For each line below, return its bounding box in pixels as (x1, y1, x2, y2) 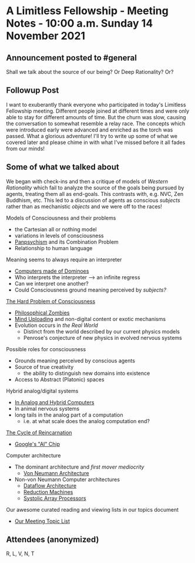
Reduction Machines (23, 488, 73, 495)
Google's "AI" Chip (14, 440, 60, 447)
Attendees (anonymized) (6, 535, 99, 545)
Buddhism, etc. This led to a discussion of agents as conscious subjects (6, 197, 180, 204)
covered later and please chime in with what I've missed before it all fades (6, 139, 186, 146)
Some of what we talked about (6, 162, 119, 172)
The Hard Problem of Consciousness (6, 297, 96, 305)
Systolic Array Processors (23, 495, 86, 502)
